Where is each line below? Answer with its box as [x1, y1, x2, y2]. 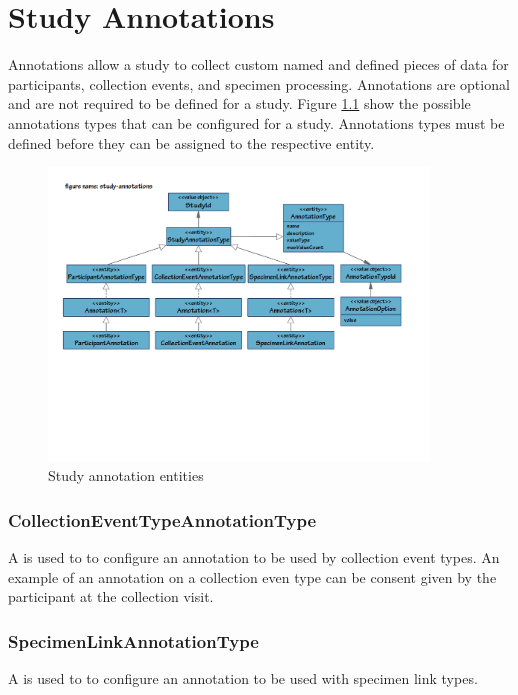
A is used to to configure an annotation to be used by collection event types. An [8, 547, 500, 568]
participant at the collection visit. [8, 586, 214, 607]
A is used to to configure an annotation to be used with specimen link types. [8, 668, 478, 689]
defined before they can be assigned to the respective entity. [8, 132, 375, 153]
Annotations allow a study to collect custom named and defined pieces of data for [8, 54, 509, 75]
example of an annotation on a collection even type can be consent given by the [8, 566, 497, 587]
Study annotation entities [48, 465, 204, 486]
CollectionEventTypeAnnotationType [8, 507, 317, 532]
